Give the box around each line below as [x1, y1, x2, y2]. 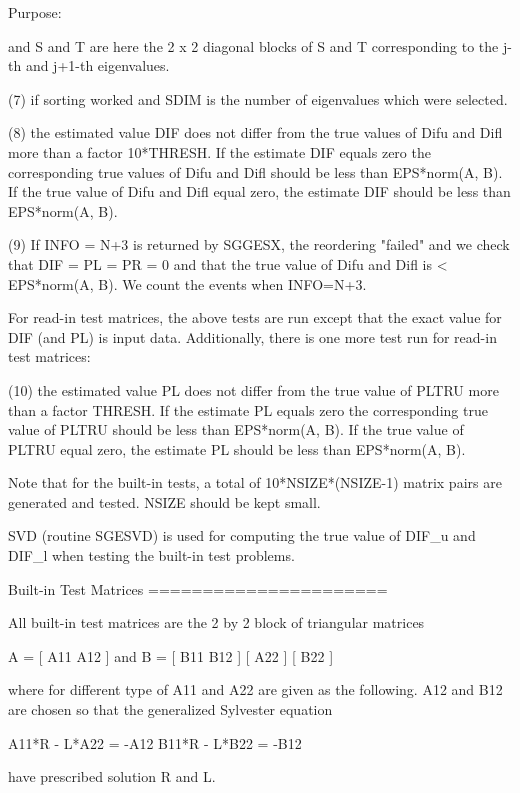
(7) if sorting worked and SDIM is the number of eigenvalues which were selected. [8, 88, 508, 109]
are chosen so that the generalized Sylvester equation [8, 699, 333, 720]
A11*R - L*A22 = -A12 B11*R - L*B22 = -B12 [8, 732, 302, 753]
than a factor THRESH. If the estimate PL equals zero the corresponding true [8, 399, 488, 420]
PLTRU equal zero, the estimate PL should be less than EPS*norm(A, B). [8, 438, 466, 459]
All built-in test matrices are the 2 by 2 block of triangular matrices [8, 612, 425, 633]
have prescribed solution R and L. [8, 766, 216, 787]
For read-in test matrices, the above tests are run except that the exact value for [8, 307, 502, 328]
